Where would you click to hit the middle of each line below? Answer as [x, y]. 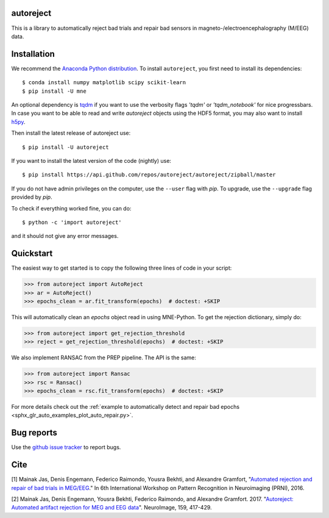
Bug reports [34, 433]
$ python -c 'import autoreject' [72, 222]
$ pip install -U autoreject [65, 147]
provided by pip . [32, 197]
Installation [33, 54]
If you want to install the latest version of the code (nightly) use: [91, 160]
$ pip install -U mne [54, 91]
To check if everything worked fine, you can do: [71, 208]
